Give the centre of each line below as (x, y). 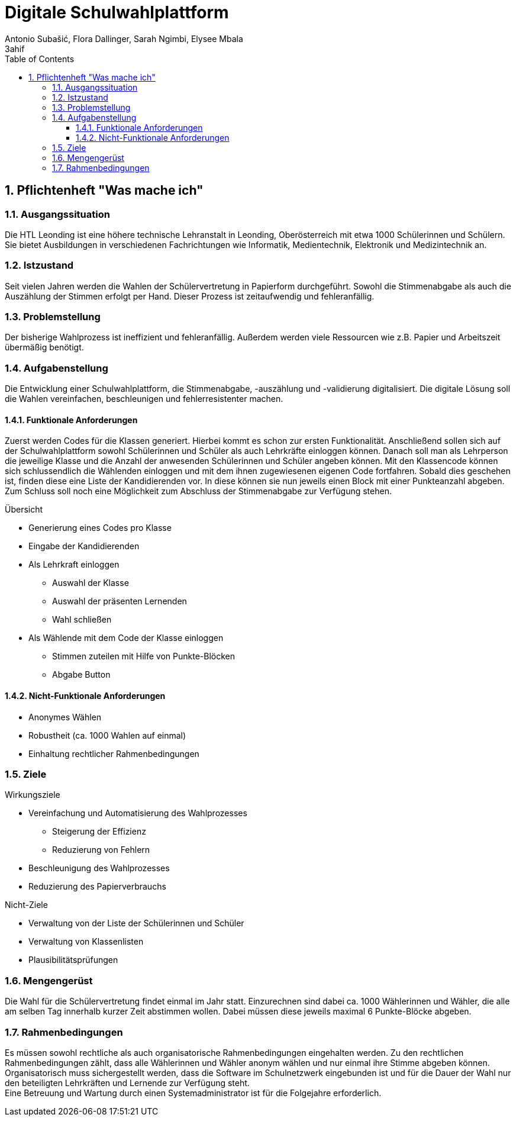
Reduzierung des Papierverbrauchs (97, 887)
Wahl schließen (82, 620)
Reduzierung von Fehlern (101, 850)
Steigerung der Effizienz (99, 832)
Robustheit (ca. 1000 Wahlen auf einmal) (107, 735)
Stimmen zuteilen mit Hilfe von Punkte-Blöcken (144, 656)
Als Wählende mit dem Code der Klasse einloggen (126, 638)
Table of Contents (40, 59)
